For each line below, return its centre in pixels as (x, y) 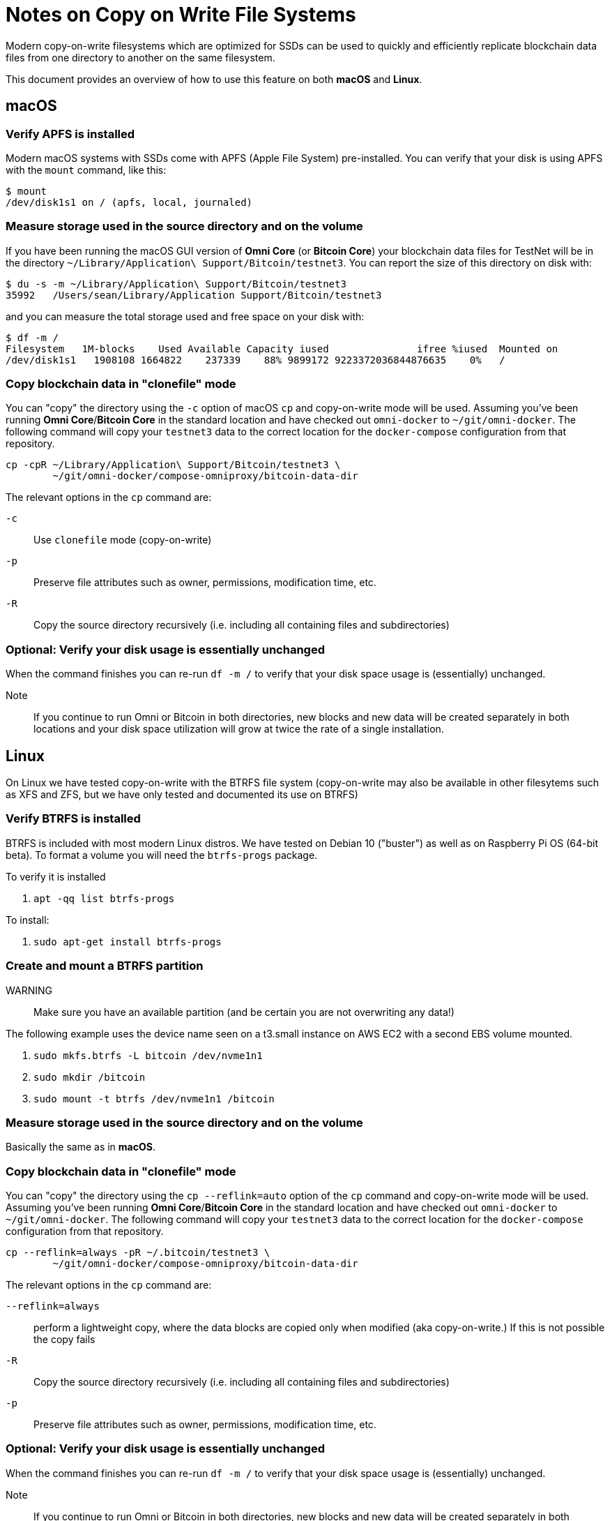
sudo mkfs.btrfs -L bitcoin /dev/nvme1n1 (148, 1055)
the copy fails (64, 1340)
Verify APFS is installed (70, 134)
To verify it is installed (56, 876)
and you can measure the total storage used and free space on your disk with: (185, 316)
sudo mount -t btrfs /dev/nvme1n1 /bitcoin (154, 1099)
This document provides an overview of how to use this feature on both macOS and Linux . (214, 79)
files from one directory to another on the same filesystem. (140, 57)
